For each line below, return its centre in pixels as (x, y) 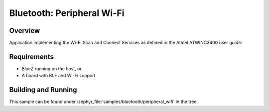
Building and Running (43, 90)
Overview (25, 31)
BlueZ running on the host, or (52, 68)
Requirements (32, 56)
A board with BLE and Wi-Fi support (59, 76)
